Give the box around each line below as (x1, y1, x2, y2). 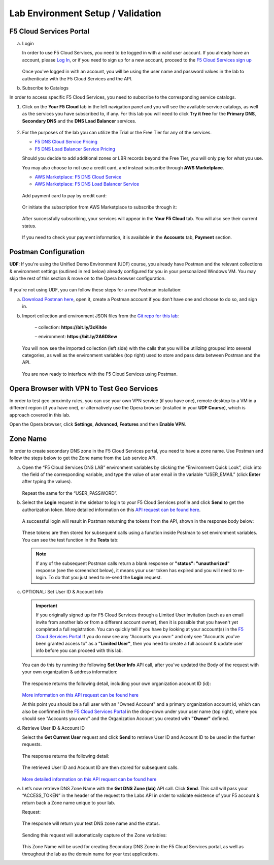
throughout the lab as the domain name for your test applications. (22, 851, 159, 857)
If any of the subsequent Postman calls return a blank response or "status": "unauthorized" (36, 560, 230, 566)
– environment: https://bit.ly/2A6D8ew (35, 334, 118, 340)
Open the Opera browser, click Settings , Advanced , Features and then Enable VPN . (9, 421, 186, 427)
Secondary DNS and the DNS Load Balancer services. (22, 117, 136, 124)
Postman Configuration (9, 248, 85, 256)
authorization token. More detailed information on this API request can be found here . (22, 506, 201, 513)
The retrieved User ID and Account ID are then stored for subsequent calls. (22, 764, 179, 770)
